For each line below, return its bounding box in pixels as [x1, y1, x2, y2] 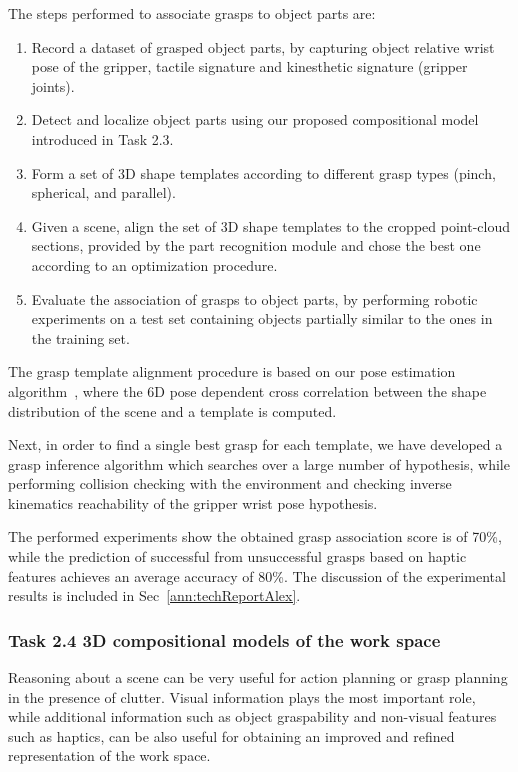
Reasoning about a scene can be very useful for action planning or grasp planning [8, 667, 508, 688]
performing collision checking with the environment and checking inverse [8, 473, 452, 494]
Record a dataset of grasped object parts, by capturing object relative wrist [31, 36, 495, 57]
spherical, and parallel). [31, 182, 176, 203]
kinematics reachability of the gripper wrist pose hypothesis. [8, 492, 378, 513]
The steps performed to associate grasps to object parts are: [8, 3, 376, 23]
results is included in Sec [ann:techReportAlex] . [8, 585, 301, 606]
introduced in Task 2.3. [31, 128, 174, 149]
